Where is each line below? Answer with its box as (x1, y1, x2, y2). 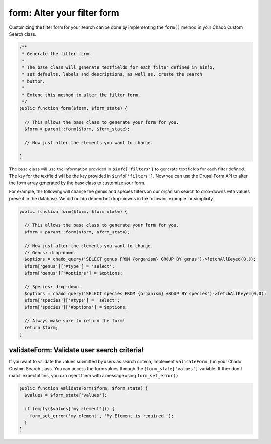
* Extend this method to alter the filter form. (22, 92, 141, 98)
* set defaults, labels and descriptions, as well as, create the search (22, 71, 203, 77)
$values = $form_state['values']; (24, 392, 107, 398)
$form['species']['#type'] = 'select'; (24, 297, 120, 303)
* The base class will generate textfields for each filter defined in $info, (22, 65, 215, 70)
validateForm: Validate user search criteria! (9, 346, 144, 354)
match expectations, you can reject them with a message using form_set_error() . (9, 373, 180, 379)
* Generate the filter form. (22, 51, 92, 57)
